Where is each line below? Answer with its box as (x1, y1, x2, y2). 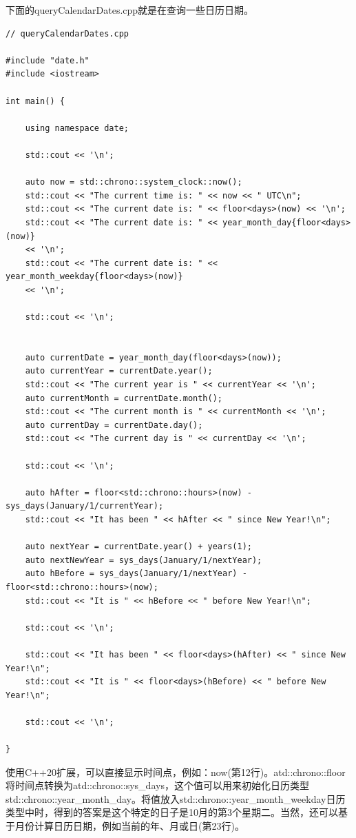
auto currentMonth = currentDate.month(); (25, 393, 222, 403)
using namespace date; (25, 123, 129, 133)
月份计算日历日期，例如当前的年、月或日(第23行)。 (14, 819, 244, 833)
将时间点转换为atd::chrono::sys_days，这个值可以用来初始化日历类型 (6, 778, 309, 793)
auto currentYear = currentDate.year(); (25, 366, 213, 376)
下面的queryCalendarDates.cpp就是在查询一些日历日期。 (6, 3, 254, 17)
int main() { (6, 96, 65, 106)
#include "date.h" (6, 55, 90, 65)
